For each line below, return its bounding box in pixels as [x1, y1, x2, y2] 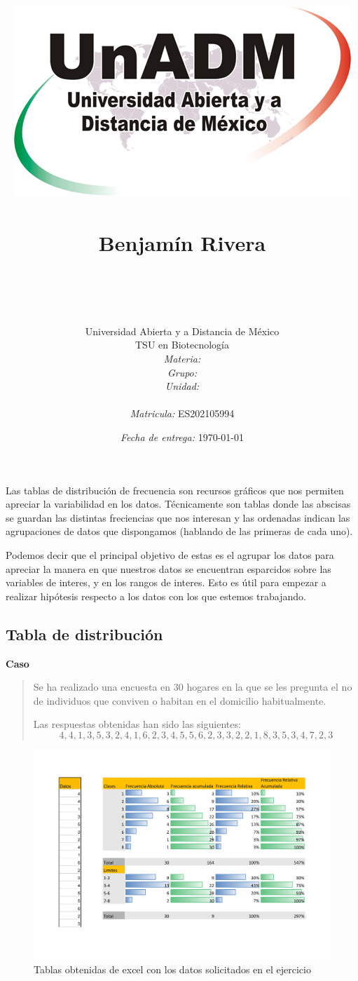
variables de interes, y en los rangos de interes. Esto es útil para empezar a [6, 575, 326, 590]
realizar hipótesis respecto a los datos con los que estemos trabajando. [6, 588, 306, 603]
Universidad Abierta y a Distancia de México [85, 323, 280, 338]
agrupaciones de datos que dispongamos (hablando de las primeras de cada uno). [6, 524, 353, 539]
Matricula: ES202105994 [130, 406, 235, 421]
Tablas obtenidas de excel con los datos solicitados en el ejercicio [34, 962, 311, 977]
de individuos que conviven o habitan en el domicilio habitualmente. [33, 693, 326, 708]
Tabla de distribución [6, 623, 163, 644]
